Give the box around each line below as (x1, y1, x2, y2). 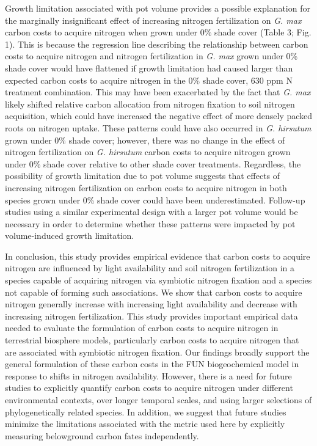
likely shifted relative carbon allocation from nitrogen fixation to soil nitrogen (5, 97, 295, 110)
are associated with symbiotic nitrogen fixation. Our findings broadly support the (5, 345, 310, 358)
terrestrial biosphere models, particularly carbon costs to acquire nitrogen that (5, 334, 299, 346)
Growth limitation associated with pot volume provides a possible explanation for (5, 2, 310, 14)
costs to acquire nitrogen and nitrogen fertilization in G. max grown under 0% (5, 49, 298, 62)
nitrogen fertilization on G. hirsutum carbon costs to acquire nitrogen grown (5, 145, 291, 158)
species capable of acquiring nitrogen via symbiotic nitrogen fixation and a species (5, 274, 312, 287)
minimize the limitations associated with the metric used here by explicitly (5, 417, 285, 430)
